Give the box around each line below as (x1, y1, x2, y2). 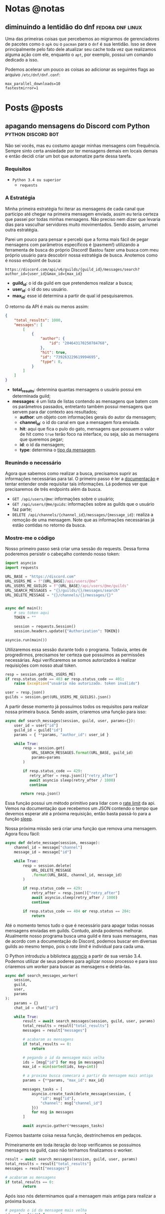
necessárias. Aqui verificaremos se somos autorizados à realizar (5, 657, 136, 663)
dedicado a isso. (5, 57, 38, 62)
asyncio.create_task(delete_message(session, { (31, 1091, 132, 1096)
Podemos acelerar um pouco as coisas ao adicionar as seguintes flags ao (5, 66, 155, 72)
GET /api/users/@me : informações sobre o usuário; (12, 496, 115, 502)
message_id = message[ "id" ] (14, 850, 71, 855)
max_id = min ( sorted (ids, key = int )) (23, 1064, 98, 1069)
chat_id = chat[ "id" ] (14, 1005, 58, 1010)
